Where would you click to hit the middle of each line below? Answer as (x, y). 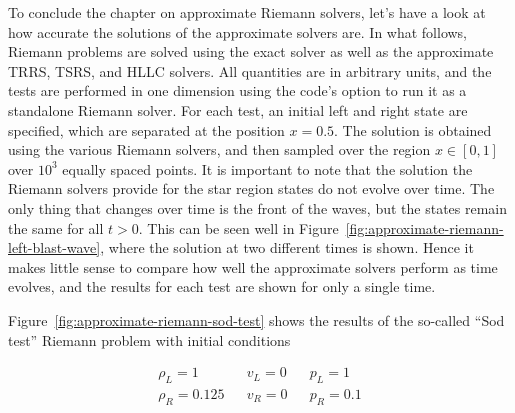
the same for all (56, 227)
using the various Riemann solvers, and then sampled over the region (219, 149)
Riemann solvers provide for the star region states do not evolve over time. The (251, 188)
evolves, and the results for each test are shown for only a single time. (222, 286)
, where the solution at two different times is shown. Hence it (287, 247)
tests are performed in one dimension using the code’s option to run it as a (237, 90)
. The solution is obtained (413, 129)
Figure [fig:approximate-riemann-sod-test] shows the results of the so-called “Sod (256, 319)
